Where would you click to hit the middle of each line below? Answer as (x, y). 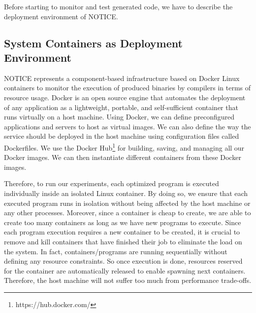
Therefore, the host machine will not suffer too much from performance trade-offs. (128, 280)
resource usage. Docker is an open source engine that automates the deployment (125, 97)
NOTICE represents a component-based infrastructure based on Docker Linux (122, 78)
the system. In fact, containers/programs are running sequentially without (116, 251)
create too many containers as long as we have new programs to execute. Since (123, 222)
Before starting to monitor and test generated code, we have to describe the (118, 6)
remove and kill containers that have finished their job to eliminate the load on (123, 241)
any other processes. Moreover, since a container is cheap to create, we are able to (128, 213)
